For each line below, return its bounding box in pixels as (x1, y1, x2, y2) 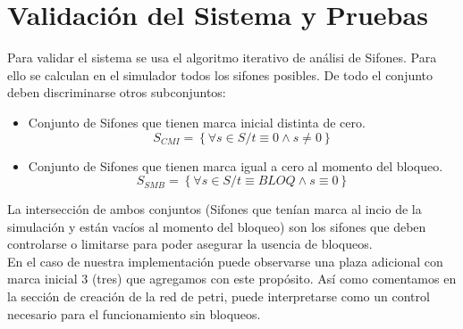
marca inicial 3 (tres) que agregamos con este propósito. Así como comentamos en (7, 269, 457, 288)
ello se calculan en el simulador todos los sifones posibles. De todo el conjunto (7, 65, 434, 84)
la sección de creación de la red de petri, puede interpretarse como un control (7, 287, 430, 306)
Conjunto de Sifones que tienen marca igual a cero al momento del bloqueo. (28, 156, 443, 175)
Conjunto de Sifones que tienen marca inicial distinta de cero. (28, 112, 366, 131)
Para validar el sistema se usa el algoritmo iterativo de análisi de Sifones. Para (7, 48, 437, 67)
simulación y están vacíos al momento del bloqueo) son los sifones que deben (7, 217, 426, 235)
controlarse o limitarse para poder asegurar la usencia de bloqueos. (7, 234, 373, 253)
